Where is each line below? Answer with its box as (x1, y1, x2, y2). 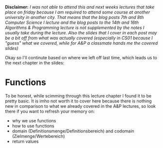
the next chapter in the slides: (5, 60, 65, 66)
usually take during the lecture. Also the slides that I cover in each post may (5, 30, 157, 35)
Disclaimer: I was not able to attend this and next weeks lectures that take (5, 4, 155, 10)
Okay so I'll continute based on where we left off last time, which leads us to (5, 55, 158, 60)
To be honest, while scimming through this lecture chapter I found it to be (5, 93, 152, 99)
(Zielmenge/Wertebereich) (12, 133, 65, 139)
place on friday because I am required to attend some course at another (5, 9, 150, 15)
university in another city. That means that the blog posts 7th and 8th (5, 15, 144, 20)
